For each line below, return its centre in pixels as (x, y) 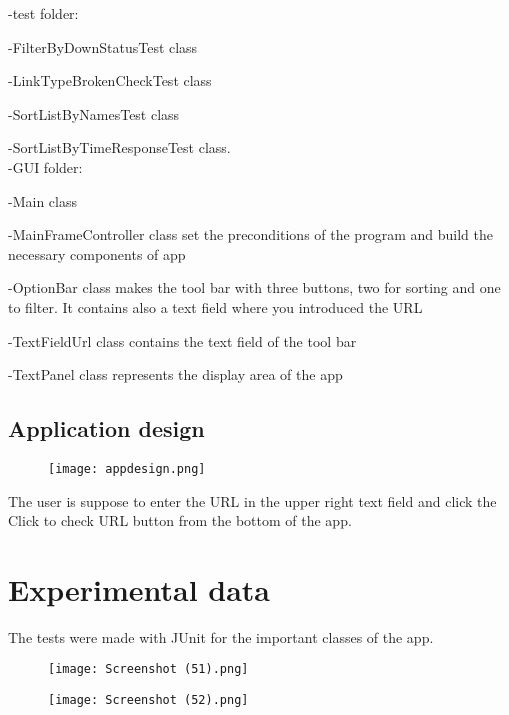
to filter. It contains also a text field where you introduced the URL (215, 306)
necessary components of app (97, 253)
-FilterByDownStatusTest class (103, 46)
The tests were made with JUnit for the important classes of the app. (221, 636)
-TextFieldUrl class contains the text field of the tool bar (182, 340)
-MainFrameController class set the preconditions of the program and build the (250, 234)
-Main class (42, 200)
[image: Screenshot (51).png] (148, 669)
